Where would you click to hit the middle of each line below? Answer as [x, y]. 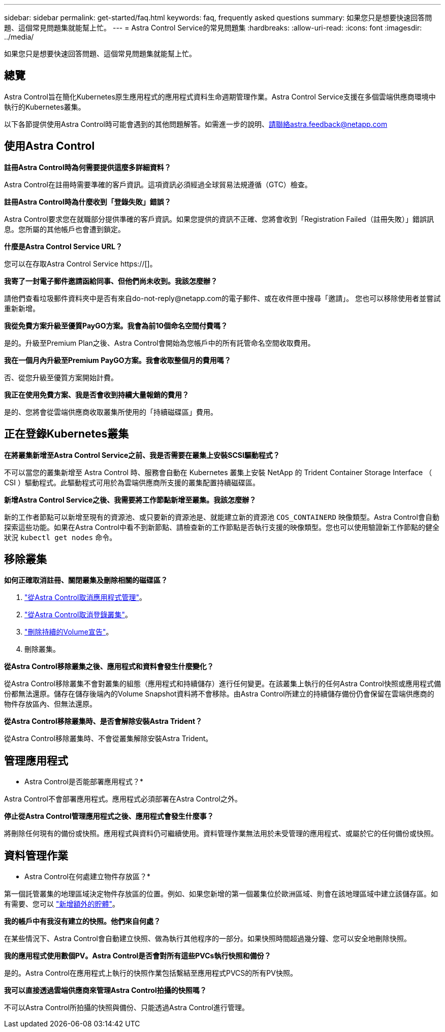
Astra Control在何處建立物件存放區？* [88, 877]
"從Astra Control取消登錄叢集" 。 [78, 615]
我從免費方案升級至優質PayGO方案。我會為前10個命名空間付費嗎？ [116, 325]
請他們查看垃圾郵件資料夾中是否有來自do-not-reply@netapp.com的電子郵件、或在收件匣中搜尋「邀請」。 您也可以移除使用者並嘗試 [222, 298]
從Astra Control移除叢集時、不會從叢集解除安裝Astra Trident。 [108, 739]
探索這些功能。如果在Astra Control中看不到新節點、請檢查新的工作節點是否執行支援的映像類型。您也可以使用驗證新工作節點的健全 [222, 527]
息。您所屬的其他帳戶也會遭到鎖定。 [65, 229]
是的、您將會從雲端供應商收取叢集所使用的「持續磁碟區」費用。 [111, 412]
